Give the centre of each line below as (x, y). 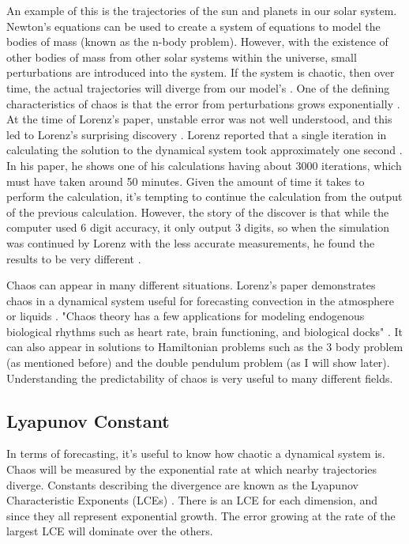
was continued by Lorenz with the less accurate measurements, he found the (191, 242)
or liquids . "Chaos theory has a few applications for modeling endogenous (186, 316)
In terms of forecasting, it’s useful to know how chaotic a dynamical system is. (196, 453)
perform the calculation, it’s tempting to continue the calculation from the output (204, 196)
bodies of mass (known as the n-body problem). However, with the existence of (197, 42)
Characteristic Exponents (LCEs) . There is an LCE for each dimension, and (192, 500)
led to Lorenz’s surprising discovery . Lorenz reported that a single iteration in (197, 134)
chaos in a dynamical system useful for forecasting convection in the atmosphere (200, 300)
